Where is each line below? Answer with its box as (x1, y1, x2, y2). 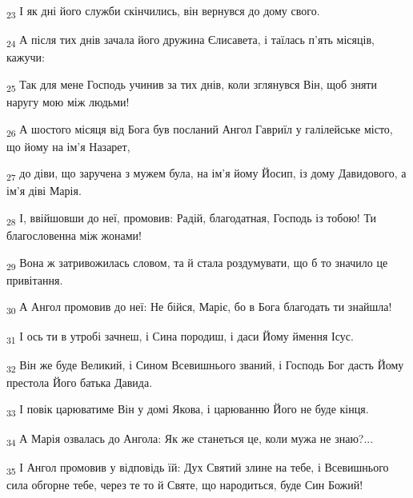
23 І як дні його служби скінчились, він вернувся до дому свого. (6, 2, 320, 21)
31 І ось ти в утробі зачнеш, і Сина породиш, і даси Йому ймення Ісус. (6, 327, 354, 346)
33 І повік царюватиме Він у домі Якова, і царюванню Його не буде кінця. (6, 400, 369, 420)
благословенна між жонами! (6, 227, 142, 244)
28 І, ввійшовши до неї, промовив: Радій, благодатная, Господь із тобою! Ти (6, 209, 377, 228)
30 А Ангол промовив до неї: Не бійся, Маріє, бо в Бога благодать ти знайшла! (6, 298, 392, 317)
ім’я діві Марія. (6, 182, 82, 199)
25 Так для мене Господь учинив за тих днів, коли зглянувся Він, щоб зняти (6, 75, 377, 94)
